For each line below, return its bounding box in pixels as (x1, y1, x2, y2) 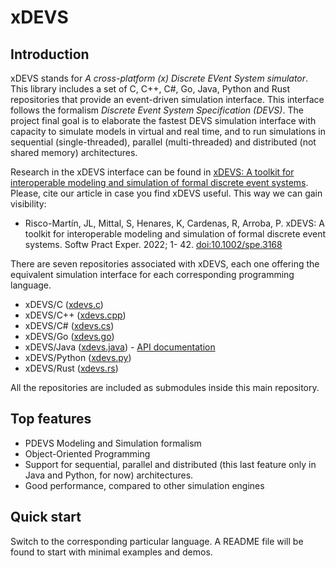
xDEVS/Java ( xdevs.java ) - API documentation (24, 341, 216, 353)
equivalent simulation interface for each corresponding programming (10, 269, 295, 280)
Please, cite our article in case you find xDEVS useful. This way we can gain (10, 187, 323, 199)
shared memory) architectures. (10, 147, 138, 158)
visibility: (10, 198, 47, 210)
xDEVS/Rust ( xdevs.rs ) (24, 362, 119, 374)
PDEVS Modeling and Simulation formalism (24, 437, 202, 449)
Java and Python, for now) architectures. (24, 469, 194, 481)
